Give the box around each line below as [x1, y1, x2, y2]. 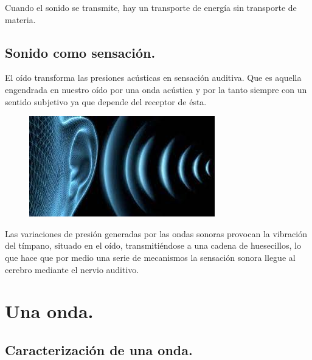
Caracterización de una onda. [5, 340, 193, 359]
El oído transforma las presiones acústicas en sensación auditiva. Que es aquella [5, 71, 302, 84]
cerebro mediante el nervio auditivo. [5, 263, 139, 275]
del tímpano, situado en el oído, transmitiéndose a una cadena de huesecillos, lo [5, 239, 301, 252]
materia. [5, 13, 36, 26]
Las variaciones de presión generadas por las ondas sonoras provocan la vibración [5, 227, 307, 240]
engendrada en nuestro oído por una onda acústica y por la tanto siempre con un [5, 83, 307, 95]
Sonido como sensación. [5, 43, 156, 61]
